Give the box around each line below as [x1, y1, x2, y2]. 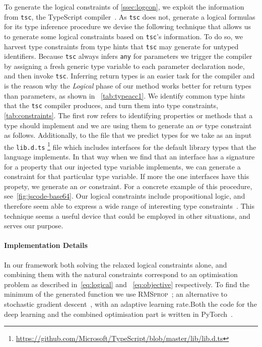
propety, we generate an [4, 181, 78, 191]
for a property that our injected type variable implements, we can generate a [4, 161, 241, 171]
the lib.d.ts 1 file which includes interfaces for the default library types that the [4, 140, 256, 152]
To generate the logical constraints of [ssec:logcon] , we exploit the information [4, 2, 244, 12]
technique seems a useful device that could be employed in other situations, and [4, 210, 250, 221]
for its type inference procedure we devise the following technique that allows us [4, 21, 251, 32]
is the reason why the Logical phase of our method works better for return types [4, 80, 251, 91]
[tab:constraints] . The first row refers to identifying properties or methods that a [4, 110, 253, 120]
